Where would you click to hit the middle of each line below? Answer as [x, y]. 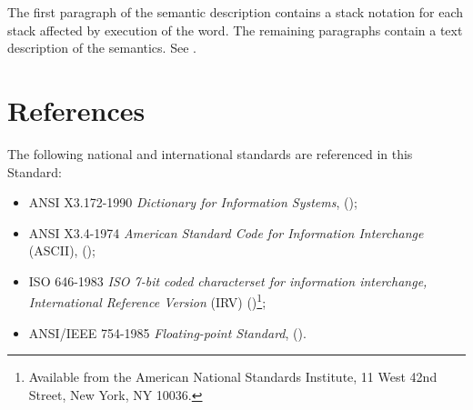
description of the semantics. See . [102, 48]
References [76, 110]
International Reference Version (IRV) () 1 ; [147, 301]
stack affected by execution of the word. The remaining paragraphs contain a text [235, 30]
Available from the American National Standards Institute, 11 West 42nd [233, 377]
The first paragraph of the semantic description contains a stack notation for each [236, 12]
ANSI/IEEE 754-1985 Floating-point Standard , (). [167, 332]
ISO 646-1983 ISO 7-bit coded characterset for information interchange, [228, 280]
